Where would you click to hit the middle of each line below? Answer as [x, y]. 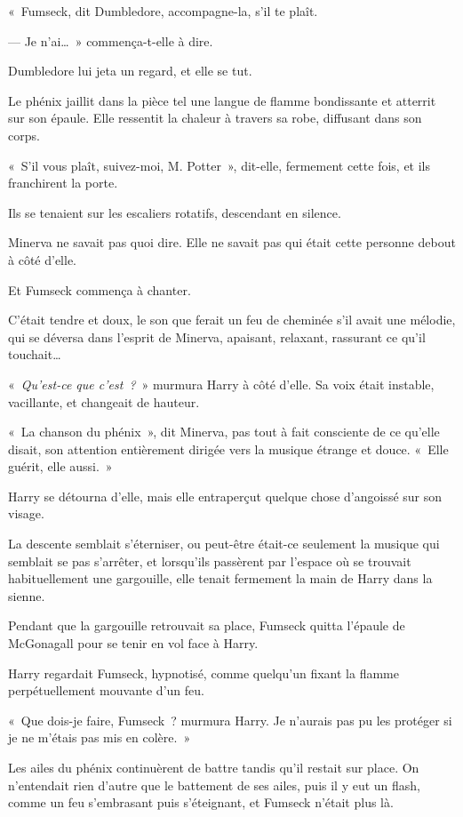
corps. [24, 135]
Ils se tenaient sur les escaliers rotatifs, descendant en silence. [175, 212]
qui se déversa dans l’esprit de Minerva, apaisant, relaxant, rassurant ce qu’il [217, 336]
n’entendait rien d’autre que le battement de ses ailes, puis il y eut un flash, [215, 785]
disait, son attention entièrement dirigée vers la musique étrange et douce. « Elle [228, 449]
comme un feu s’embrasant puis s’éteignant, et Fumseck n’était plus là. [201, 802]
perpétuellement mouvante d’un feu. [106, 690]
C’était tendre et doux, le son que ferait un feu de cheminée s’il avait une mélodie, [232, 320]
